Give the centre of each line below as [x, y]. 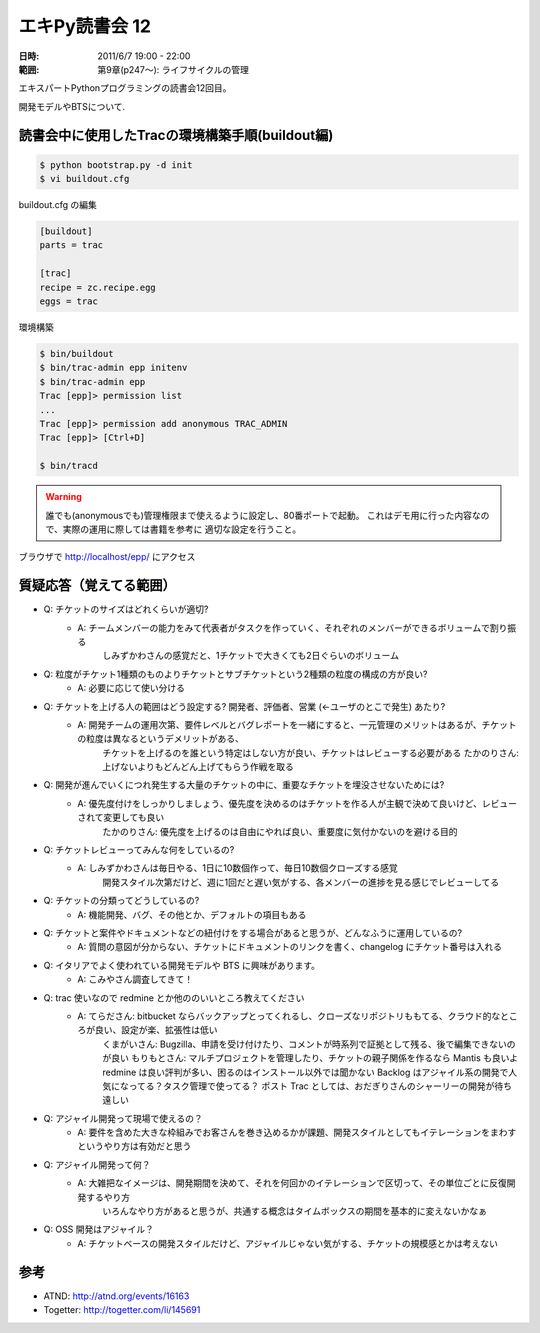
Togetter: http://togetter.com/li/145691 [122, 1310]
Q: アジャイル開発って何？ [97, 1164]
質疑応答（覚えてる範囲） [97, 585]
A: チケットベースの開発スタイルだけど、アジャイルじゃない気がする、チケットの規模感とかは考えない [288, 1243]
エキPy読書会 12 [85, 26]
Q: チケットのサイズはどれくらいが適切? [126, 609]
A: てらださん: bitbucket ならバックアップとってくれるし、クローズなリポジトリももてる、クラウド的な [289, 1016]
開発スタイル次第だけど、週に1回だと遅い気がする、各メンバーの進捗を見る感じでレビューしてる [301, 882]
